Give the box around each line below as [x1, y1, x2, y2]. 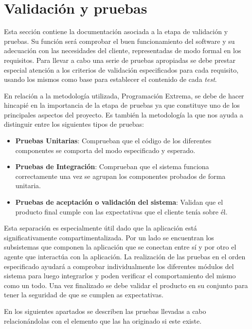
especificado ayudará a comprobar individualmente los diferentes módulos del [4, 261, 234, 271]
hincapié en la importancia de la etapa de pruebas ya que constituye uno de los [4, 100, 240, 110]
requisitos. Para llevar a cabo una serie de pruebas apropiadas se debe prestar [4, 55, 235, 65]
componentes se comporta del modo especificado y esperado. [15, 145, 196, 155]
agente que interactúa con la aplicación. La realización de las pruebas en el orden [4, 252, 246, 261]
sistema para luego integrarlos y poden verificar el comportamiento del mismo [4, 271, 236, 281]
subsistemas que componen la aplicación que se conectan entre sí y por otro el [4, 242, 236, 252]
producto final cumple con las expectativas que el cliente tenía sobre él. [15, 206, 228, 216]
